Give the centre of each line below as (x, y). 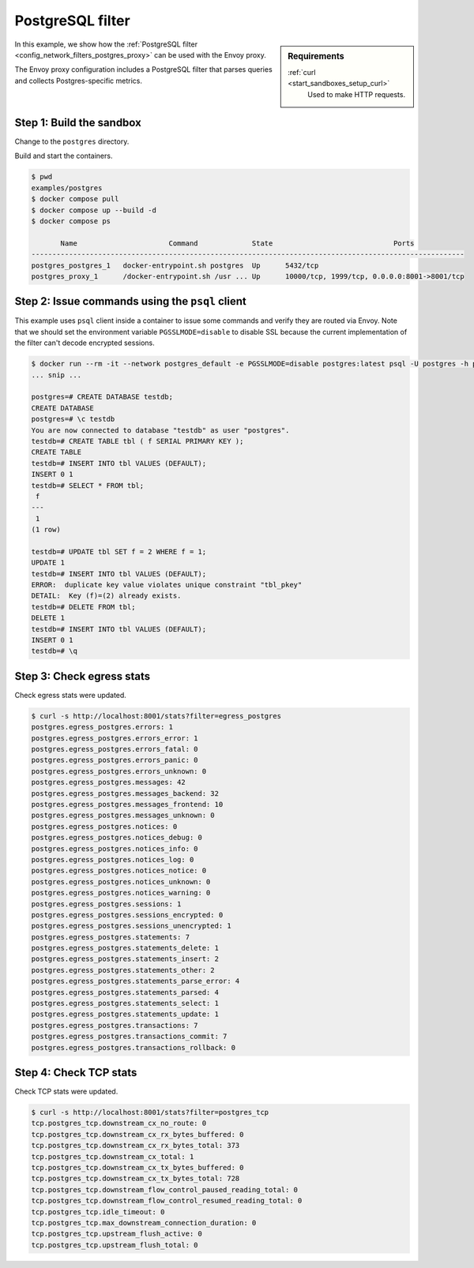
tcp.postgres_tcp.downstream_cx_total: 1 (113, 1156)
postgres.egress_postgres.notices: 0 (104, 826)
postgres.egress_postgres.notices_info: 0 (115, 848)
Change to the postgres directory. (72, 141)
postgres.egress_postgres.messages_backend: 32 (125, 793)
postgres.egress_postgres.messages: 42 (108, 782)
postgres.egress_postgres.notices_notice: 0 (119, 871)
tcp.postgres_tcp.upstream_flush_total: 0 (115, 1245)
